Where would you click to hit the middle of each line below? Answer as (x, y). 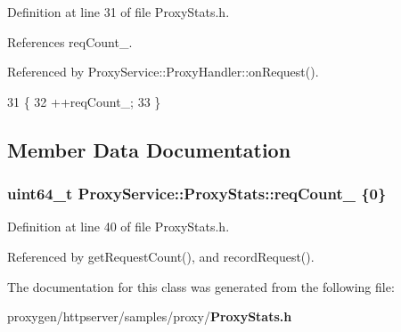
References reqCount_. (70, 41)
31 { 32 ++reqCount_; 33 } (84, 101)
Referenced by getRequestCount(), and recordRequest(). (161, 256)
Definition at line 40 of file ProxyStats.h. (119, 227)
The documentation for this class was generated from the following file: (201, 286)
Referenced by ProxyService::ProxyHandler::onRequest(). (163, 72)
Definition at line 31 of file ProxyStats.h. (119, 12)
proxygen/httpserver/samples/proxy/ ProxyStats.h (150, 316)
